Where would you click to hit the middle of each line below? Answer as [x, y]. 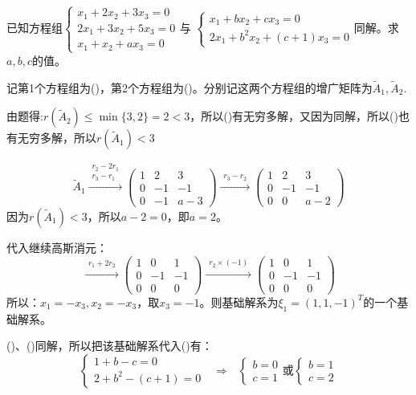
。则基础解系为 [239, 301]
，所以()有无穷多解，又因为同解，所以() [294, 116]
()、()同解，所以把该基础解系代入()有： [110, 346]
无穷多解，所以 [57, 138]
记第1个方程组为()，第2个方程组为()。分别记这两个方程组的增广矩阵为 [190, 87]
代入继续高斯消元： [57, 247]
